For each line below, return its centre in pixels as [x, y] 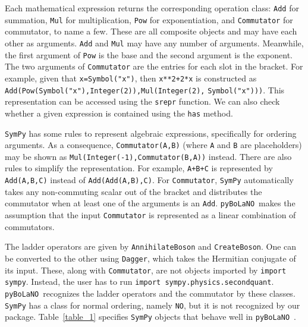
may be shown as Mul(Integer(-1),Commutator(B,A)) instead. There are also [148, 156]
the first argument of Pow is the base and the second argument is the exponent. [149, 54]
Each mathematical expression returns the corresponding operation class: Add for [152, 8]
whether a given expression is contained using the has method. [119, 113]
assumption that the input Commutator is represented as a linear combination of [150, 215]
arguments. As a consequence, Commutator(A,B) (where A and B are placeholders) [153, 145]
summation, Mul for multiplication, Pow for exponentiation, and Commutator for [149, 19]
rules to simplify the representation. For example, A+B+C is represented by [139, 168]
